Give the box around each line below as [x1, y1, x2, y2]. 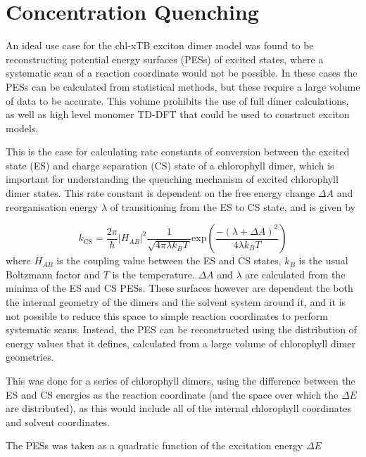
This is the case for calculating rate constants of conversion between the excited [6, 144, 350, 159]
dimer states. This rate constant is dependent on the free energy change [6, 186, 315, 200]
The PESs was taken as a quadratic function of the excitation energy [6, 438, 303, 453]
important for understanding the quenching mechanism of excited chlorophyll [6, 172, 339, 186]
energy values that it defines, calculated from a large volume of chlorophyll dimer [6, 335, 355, 350]
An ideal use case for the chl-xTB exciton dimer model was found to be [6, 38, 314, 53]
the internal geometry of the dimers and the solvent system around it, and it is [6, 295, 346, 309]
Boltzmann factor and [6, 266, 101, 281]
